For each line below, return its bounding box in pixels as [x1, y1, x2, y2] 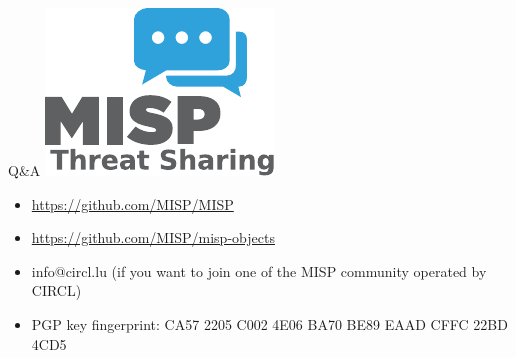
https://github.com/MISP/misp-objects [31, 227, 275, 248]
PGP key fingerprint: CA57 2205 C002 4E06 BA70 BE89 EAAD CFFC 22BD [31, 313, 508, 334]
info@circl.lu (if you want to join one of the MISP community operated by [31, 260, 487, 281]
